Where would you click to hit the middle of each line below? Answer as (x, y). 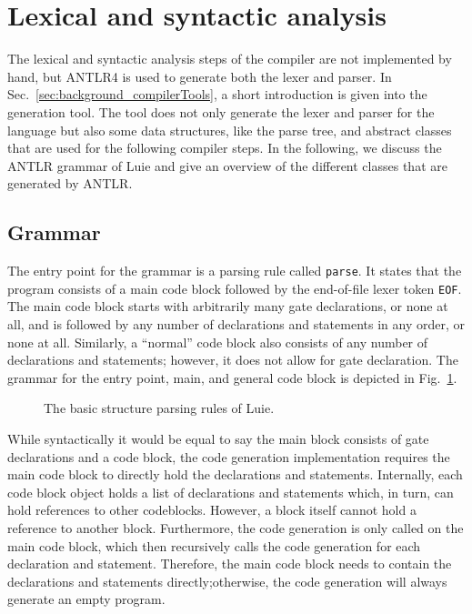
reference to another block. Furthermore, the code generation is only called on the (236, 527)
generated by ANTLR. (70, 183)
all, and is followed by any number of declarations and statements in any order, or (236, 323)
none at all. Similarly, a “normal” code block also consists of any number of (218, 342)
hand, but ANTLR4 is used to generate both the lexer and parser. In (200, 76)
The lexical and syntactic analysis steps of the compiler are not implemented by (230, 59)
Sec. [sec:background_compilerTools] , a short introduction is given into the (217, 94)
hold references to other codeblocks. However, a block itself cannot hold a (212, 510)
